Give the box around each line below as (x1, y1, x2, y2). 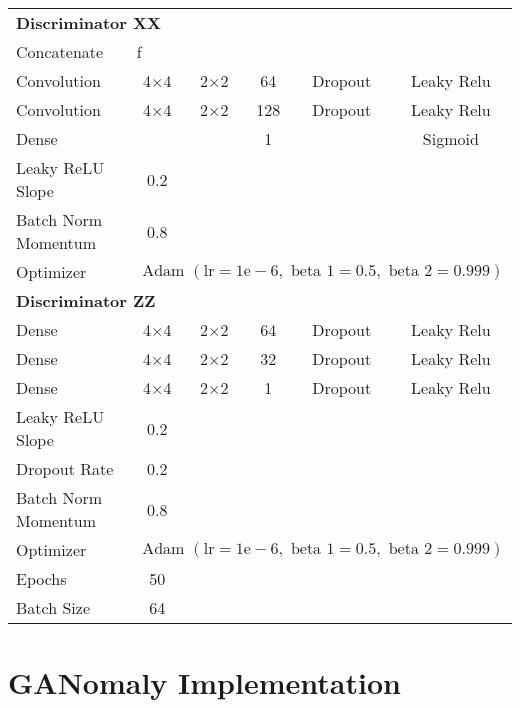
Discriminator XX (16, 11, 161, 34)
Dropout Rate (16, 457, 114, 480)
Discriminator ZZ (16, 289, 156, 312)
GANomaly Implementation (8, 662, 401, 703)
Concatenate (16, 40, 104, 63)
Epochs (16, 567, 67, 590)
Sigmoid (422, 127, 479, 150)
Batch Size (16, 596, 90, 619)
